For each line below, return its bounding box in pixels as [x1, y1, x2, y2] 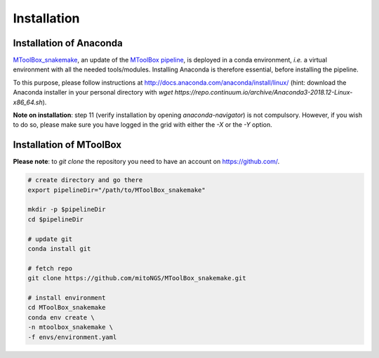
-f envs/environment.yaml [27, 333, 117, 341]
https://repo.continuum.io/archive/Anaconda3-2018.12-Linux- [174, 88, 353, 97]
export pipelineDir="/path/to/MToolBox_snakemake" [27, 186, 206, 194]
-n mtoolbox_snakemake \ [27, 323, 114, 331]
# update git [27, 235, 73, 243]
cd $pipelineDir [27, 215, 84, 223]
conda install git [27, 245, 91, 253]
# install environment [27, 294, 106, 301]
